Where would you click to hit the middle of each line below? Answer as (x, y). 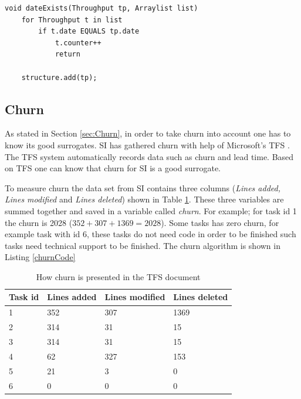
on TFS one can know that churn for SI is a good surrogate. (113, 168)
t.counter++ (78, 43)
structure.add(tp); (59, 77)
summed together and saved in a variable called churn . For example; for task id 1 (151, 210)
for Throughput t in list (72, 20)
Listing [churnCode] (40, 257)
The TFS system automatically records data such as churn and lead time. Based (149, 156)
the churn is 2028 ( (39, 222)
